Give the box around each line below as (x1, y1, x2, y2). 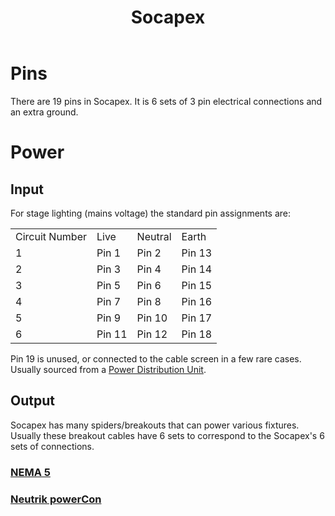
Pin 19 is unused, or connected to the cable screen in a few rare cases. (10, 352, 302, 365)
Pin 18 (181, 327, 213, 341)
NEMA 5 (10, 465, 51, 479)
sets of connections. (10, 440, 95, 452)
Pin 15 (181, 278, 213, 292)
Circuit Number (15, 229, 88, 243)
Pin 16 (181, 294, 213, 308)
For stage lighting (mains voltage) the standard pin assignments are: (10, 207, 291, 219)
